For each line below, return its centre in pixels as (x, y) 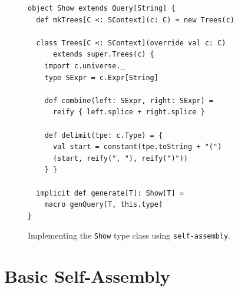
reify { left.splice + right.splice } (129, 112)
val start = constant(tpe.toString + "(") (137, 147)
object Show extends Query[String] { (102, 8)
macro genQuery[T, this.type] (104, 205)
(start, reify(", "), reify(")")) (120, 158)
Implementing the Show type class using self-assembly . (129, 235)
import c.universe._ (85, 66)
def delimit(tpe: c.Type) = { (104, 135)
